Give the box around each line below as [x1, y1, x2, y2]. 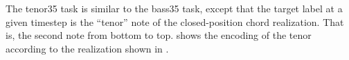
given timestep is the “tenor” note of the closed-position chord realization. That [6, 14, 344, 29]
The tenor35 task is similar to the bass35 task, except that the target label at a [6, 1, 343, 15]
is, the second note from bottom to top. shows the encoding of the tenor [6, 28, 312, 42]
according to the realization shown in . [6, 41, 169, 55]
